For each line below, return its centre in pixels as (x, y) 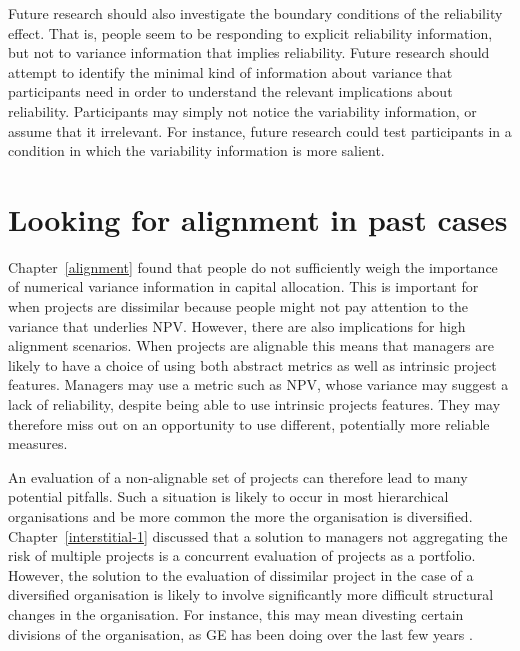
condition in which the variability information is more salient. (196, 150)
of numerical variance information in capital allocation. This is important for (243, 286)
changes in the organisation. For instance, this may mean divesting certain (236, 613)
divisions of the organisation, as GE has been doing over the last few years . (240, 633)
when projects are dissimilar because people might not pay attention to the (238, 306)
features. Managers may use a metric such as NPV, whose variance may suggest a (258, 384)
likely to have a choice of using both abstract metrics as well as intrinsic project (252, 364)
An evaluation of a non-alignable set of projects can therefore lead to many (238, 476)
